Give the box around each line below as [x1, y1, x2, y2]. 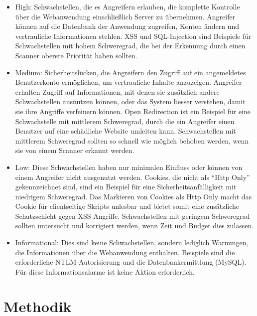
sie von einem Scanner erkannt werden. [15, 145, 134, 156]
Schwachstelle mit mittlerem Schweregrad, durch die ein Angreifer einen [15, 116, 235, 126]
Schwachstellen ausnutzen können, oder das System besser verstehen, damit [15, 96, 246, 107]
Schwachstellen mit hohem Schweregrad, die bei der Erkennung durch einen [15, 40, 246, 51]
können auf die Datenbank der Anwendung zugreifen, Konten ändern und [15, 21, 239, 31]
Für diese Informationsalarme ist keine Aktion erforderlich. [15, 266, 195, 277]
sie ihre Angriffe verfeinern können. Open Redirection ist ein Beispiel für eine [15, 106, 251, 116]
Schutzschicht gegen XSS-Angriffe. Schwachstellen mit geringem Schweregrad [15, 210, 250, 221]
